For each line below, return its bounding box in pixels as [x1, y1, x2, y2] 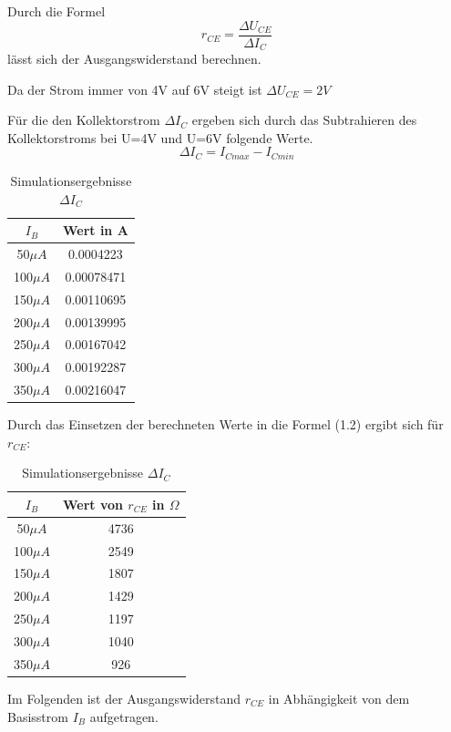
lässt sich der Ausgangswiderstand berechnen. [7, 49, 261, 68]
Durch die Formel [7, 2, 106, 20]
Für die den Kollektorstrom [7, 110, 160, 129]
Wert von [62, 494, 123, 513]
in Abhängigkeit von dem [268, 688, 410, 707]
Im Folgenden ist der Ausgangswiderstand [7, 688, 241, 707]
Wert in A [62, 221, 128, 240]
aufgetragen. [89, 706, 159, 726]
